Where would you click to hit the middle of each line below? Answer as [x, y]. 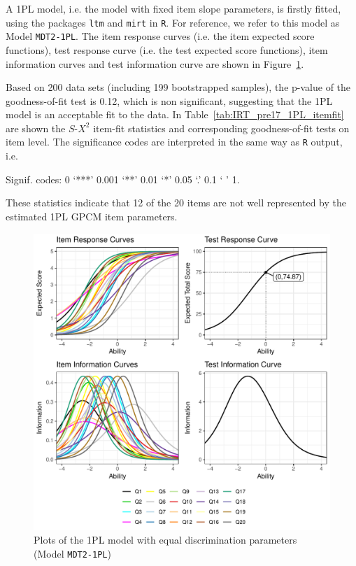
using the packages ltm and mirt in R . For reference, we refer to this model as [173, 22]
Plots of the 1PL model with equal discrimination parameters [165, 540]
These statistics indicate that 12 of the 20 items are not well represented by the [176, 203]
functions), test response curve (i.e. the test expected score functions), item [167, 49]
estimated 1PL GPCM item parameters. [92, 216]
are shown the [36, 128]
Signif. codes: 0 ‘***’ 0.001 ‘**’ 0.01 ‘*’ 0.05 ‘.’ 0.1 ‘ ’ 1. [123, 179]
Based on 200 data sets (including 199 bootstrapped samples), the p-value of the [178, 87]
